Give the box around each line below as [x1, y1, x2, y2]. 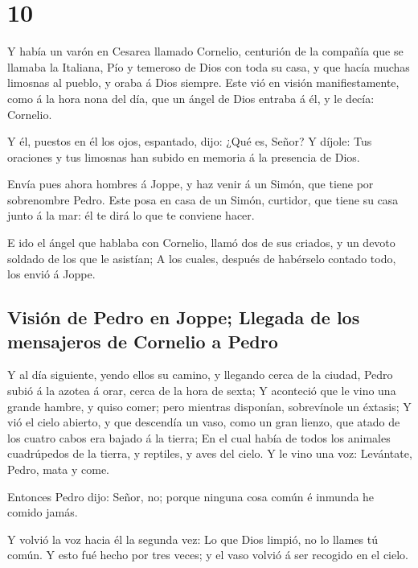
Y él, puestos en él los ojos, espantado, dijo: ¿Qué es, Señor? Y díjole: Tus [7, 133, 372, 150]
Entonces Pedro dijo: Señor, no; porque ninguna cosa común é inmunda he [7, 488, 375, 504]
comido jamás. [7, 504, 78, 521]
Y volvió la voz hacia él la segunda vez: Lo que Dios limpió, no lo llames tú [7, 530, 379, 547]
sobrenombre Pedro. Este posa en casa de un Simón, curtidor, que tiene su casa [7, 191, 399, 208]
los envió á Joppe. [7, 265, 96, 282]
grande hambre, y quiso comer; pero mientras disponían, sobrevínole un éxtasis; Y [7, 397, 412, 414]
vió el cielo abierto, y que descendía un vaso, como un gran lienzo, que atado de [7, 414, 400, 430]
